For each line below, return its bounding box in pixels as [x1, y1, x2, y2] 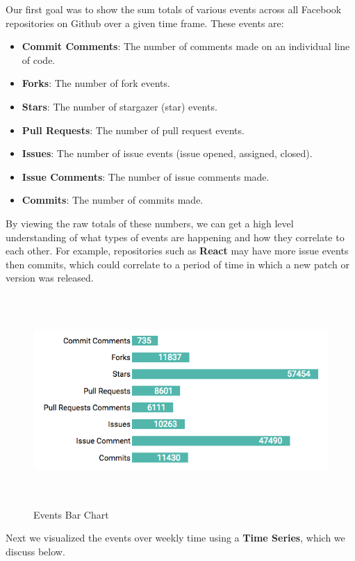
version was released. [6, 270, 94, 285]
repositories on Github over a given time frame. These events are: [6, 15, 284, 30]
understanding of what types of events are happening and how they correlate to [6, 229, 345, 244]
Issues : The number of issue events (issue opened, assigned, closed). [22, 146, 313, 161]
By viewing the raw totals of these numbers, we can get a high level [6, 216, 294, 230]
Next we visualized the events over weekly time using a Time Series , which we [6, 530, 345, 545]
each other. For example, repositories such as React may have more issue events [6, 243, 349, 258]
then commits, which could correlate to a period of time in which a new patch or [6, 257, 349, 271]
